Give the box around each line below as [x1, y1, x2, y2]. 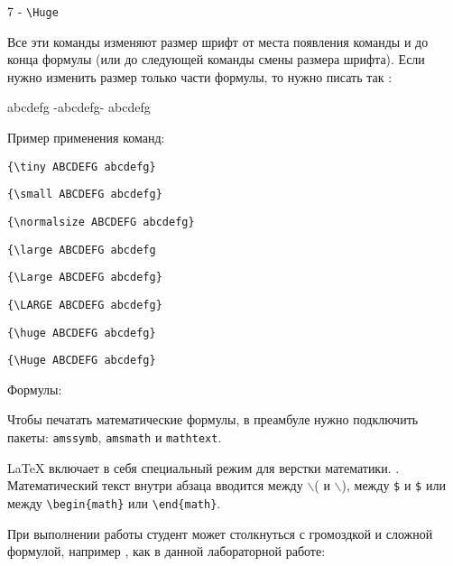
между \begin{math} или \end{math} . [7, 493, 221, 512]
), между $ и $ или [341, 476, 446, 495]
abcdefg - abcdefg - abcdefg [7, 97, 151, 116]
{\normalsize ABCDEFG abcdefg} [7, 215, 195, 228]
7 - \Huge [7, 2, 59, 20]
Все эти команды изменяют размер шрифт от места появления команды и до [7, 32, 429, 51]
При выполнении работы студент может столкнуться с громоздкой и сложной [7, 524, 433, 543]
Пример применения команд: [7, 128, 165, 147]
